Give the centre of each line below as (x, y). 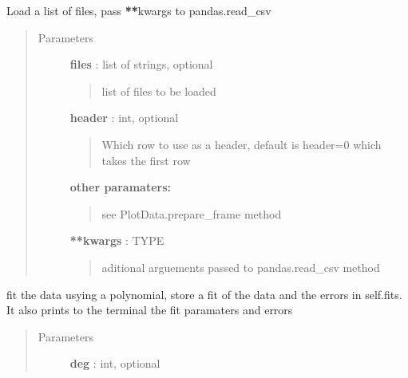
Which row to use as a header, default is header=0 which (242, 144)
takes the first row (146, 160)
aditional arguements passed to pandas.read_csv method (241, 267)
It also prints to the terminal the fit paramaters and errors (150, 310)
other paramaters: (120, 187)
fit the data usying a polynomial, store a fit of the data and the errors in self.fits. (204, 294)
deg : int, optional (115, 363)
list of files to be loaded (159, 91)
